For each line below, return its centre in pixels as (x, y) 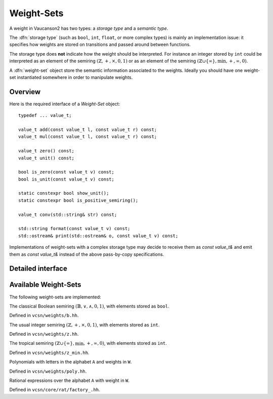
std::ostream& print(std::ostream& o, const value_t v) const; (98, 236)
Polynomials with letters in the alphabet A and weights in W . (71, 362)
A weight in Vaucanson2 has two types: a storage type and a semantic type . (89, 28)
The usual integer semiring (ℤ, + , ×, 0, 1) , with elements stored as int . (84, 325)
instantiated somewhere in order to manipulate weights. (75, 77)
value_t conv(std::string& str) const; (68, 214)
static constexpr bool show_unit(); (64, 193)
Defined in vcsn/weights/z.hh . (44, 334)
